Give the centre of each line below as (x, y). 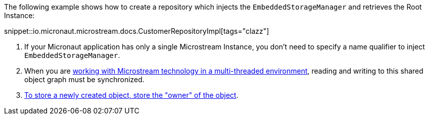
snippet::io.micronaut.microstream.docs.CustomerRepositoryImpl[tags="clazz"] (137, 31)
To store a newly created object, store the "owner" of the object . (131, 95)
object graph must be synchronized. (84, 79)
